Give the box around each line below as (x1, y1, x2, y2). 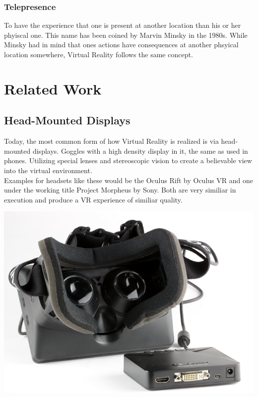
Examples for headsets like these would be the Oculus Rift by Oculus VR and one (4, 175, 253, 185)
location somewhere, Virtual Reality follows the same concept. (4, 49, 193, 59)
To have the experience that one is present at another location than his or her (4, 20, 241, 30)
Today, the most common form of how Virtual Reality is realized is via (4, 136, 219, 146)
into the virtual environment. (4, 165, 92, 175)
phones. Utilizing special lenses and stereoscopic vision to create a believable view (4, 155, 252, 166)
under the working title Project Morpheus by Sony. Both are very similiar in (4, 185, 236, 195)
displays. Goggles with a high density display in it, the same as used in (32, 145, 248, 156)
